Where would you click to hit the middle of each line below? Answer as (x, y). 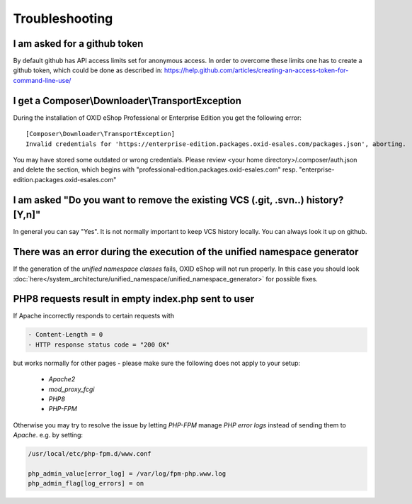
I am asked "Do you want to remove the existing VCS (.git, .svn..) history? (178, 200)
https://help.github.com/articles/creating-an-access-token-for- (256, 70)
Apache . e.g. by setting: (48, 435)
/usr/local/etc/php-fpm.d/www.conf (90, 454)
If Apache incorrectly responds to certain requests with (94, 316)
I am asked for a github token (78, 44)
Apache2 (62, 379)
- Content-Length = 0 (65, 335)
